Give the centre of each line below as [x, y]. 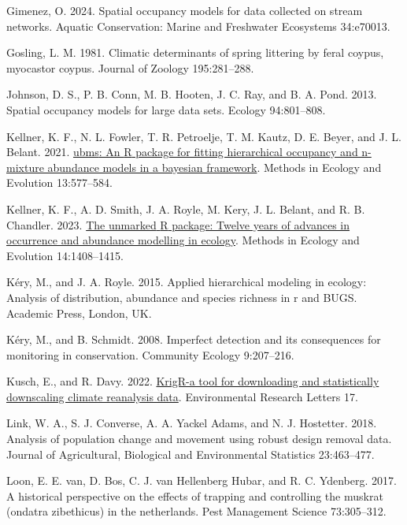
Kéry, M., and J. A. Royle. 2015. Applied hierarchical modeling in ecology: [187, 282]
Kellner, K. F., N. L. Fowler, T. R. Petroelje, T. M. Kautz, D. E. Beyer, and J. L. [204, 136]
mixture [25, 167]
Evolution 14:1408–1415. [65, 255]
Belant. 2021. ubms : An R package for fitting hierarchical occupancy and [182, 152]
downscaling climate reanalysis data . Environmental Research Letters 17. [182, 396]
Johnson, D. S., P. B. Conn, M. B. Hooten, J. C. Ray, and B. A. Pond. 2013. [192, 94]
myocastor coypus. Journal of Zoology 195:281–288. [130, 67]
